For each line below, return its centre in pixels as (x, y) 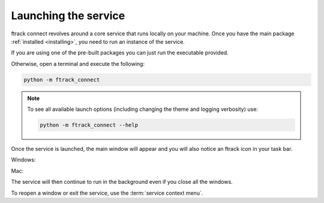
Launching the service (68, 16)
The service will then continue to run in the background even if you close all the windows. (122, 182)
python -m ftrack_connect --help (89, 125)
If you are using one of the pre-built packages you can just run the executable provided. (120, 53)
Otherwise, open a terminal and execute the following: (78, 63)
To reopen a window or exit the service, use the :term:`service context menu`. (107, 193)
